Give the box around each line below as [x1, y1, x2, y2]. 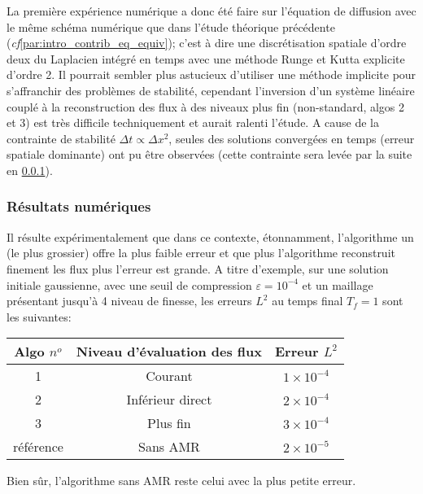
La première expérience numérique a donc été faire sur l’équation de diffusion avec [7, 2, 416, 19]
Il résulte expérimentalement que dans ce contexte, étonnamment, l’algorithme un [7, 228, 414, 245]
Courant [146, 366, 193, 386]
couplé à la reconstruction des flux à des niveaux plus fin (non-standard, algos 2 [7, 98, 405, 115]
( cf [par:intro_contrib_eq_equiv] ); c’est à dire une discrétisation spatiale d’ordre [7, 34, 407, 51]
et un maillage [302, 276, 373, 293]
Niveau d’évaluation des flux [76, 342, 262, 361]
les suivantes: [7, 308, 72, 325]
